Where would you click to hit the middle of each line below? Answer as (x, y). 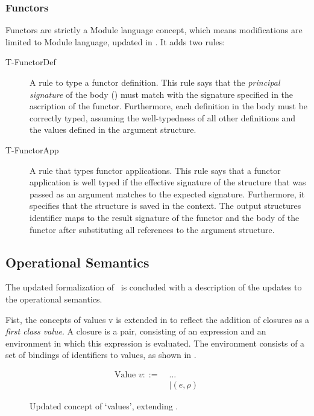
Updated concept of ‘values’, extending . (104, 405)
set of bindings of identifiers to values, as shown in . (101, 355)
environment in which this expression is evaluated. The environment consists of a (155, 343)
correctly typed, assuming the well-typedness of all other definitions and (163, 117)
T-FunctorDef (31, 62)
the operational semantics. (54, 299)
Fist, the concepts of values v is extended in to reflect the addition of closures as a (157, 319)
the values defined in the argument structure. (113, 130)
